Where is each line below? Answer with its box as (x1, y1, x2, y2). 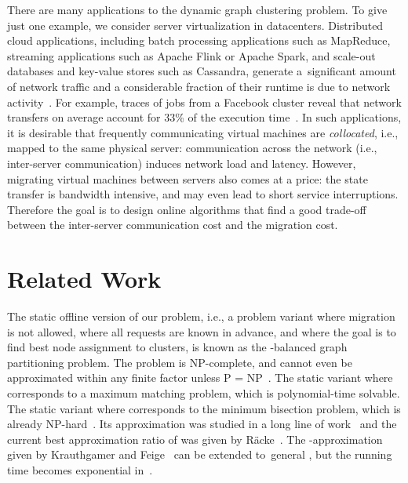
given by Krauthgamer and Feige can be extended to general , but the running (7, 446, 392, 463)
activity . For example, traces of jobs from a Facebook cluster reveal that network (7, 93, 402, 110)
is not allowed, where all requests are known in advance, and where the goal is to (7, 323, 396, 340)
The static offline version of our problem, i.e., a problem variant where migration (7, 308, 395, 325)
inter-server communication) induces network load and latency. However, (7, 154, 356, 171)
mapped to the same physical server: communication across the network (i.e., (7, 140, 377, 156)
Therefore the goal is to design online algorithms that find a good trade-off (7, 201, 366, 217)
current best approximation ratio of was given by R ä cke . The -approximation (7, 430, 383, 447)
